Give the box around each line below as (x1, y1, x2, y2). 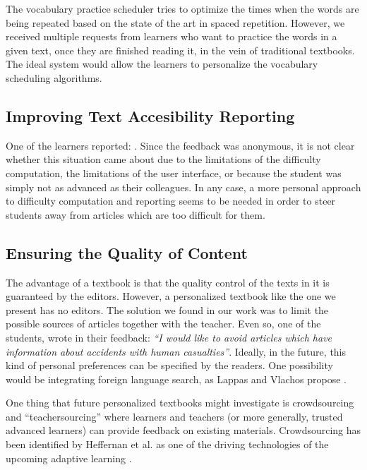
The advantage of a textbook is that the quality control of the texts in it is (6, 275, 330, 289)
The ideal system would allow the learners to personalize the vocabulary (6, 56, 318, 71)
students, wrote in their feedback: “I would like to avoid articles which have (6, 330, 332, 344)
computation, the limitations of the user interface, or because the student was (6, 165, 342, 180)
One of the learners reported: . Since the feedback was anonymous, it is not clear (6, 138, 355, 152)
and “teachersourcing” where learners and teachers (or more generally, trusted (6, 409, 343, 423)
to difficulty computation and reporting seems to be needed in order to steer (6, 193, 336, 208)
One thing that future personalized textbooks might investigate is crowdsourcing (6, 395, 354, 410)
